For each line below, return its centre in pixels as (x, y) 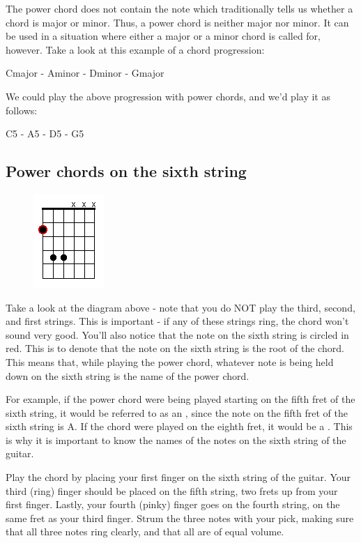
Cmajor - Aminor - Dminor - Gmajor (85, 73)
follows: (22, 110)
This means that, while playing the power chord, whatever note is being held (170, 361)
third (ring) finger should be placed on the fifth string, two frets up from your (172, 490)
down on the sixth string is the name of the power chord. (128, 375)
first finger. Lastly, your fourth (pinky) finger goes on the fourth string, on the (173, 504)
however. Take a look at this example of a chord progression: (135, 49)
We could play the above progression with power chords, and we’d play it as (168, 96)
